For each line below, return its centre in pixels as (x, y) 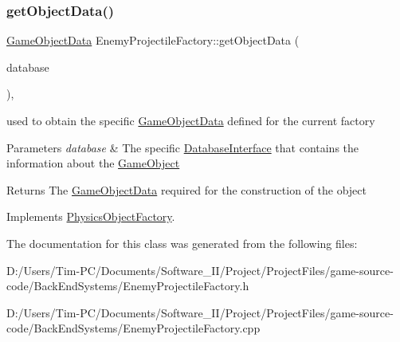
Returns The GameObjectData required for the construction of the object (186, 189)
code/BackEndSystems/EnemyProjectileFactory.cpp (133, 328)
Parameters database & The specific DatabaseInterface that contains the (183, 147)
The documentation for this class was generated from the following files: (182, 243)
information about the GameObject (93, 163)
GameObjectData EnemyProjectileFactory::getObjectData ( (153, 40)
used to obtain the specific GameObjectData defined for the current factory (191, 120)
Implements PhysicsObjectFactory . (91, 216)
